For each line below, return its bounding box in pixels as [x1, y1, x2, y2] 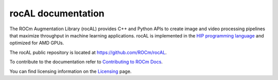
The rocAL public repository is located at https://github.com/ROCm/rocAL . [9, 49, 167, 55]
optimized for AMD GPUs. [9, 40, 64, 46]
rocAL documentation [9, 8, 105, 19]
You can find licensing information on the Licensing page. [9, 68, 132, 74]
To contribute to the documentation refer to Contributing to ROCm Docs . [9, 59, 163, 65]
